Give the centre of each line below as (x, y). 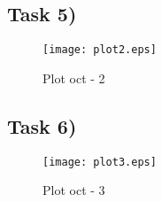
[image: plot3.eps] (100, 162)
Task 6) (42, 125)
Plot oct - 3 (74, 190)
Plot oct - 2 (74, 78)
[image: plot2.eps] (100, 50)
